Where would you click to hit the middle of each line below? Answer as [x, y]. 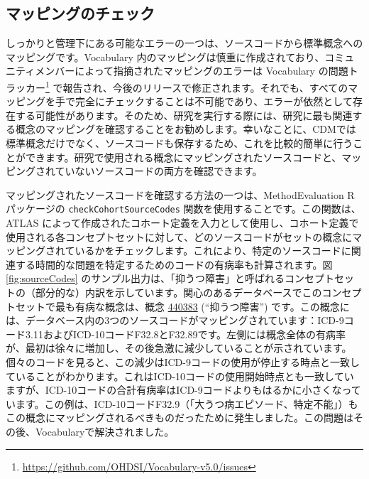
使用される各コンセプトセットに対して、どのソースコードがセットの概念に [179, 236]
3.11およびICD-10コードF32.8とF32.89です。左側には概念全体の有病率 [186, 334]
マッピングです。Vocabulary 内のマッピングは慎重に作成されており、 [165, 56]
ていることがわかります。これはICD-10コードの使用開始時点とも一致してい [180, 376]
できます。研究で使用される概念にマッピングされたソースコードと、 [183, 157]
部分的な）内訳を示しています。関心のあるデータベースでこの [178, 292]
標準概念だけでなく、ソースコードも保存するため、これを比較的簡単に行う [180, 143]
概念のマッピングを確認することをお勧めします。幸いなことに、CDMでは [186, 129]
